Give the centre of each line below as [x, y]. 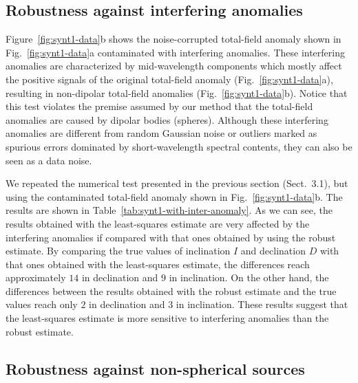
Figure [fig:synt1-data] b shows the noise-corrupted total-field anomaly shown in [173, 39]
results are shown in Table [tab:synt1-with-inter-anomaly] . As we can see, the [169, 210]
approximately [36, 277]
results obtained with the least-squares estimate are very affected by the [158, 223]
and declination [273, 251]
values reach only [42, 304]
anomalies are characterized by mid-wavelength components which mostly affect [174, 66]
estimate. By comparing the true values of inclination [118, 251]
